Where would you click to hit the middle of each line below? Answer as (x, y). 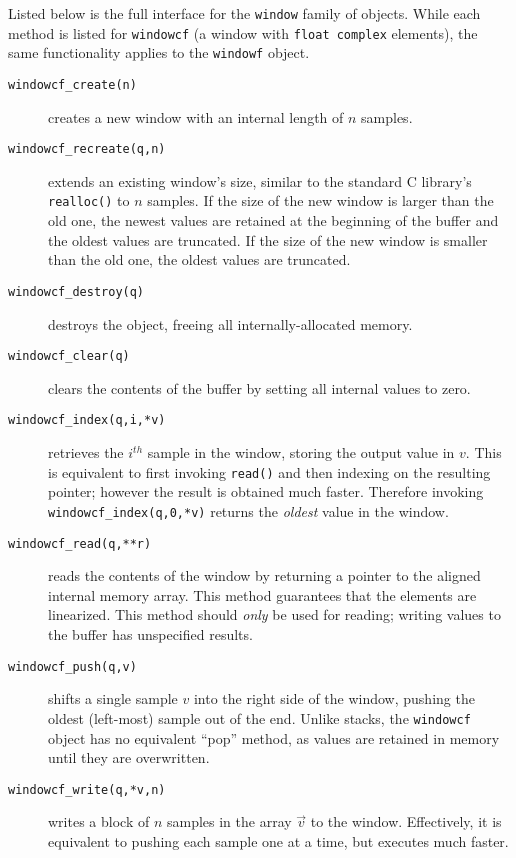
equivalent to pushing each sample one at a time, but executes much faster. (278, 840)
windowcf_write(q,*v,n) (87, 789)
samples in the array (229, 821)
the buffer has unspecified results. (150, 634)
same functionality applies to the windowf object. (159, 52)
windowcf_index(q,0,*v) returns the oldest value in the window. (248, 510)
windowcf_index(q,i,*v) (87, 420)
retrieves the (86, 452)
